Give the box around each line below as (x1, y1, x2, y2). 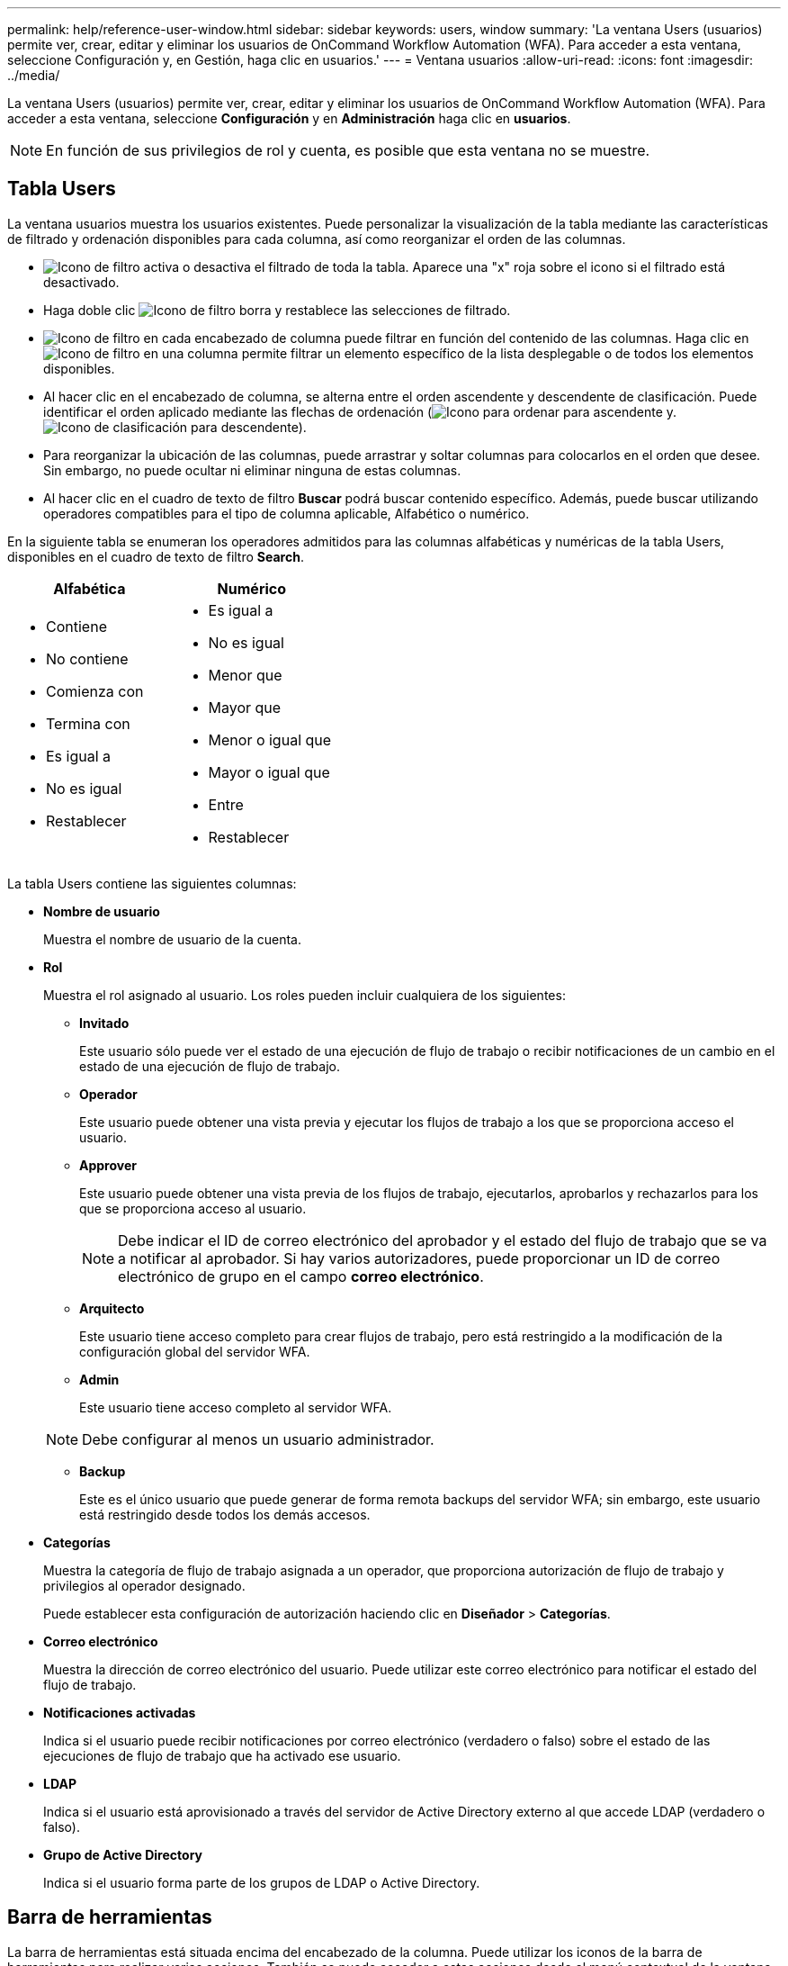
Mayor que (208, 698, 282, 717)
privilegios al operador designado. (43, 1577, 246, 1593)
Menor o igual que (208, 730, 332, 749)
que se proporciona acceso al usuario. (79, 1200, 307, 1216)
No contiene (46, 649, 129, 668)
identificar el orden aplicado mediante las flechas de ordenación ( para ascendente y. (43, 403, 677, 419)
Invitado (79, 1015, 130, 1031)
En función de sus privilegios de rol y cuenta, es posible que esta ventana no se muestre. (46, 141, 650, 159)
